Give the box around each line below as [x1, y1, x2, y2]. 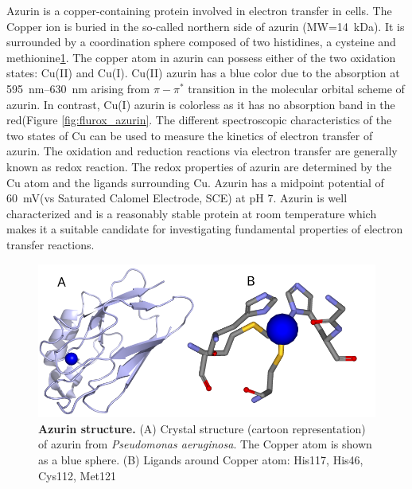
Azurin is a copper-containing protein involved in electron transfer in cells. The [6, 2, 392, 18]
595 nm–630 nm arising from [6, 80, 150, 96]
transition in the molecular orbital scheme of [188, 80, 405, 96]
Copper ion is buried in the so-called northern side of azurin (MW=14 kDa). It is [6, 18, 405, 34]
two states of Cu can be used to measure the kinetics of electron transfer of [6, 127, 373, 143]
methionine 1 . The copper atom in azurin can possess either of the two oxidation [6, 49, 396, 65]
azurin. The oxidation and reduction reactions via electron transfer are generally [6, 143, 398, 159]
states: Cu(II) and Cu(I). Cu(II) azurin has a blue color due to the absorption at [6, 65, 400, 81]
